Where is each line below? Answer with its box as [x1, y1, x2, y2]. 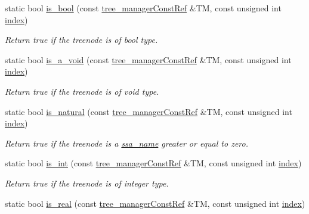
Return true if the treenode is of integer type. [5, 176, 169, 189]
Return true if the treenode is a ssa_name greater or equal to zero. [5, 137, 248, 149]
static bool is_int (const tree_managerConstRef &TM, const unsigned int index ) [5, 157, 302, 169]
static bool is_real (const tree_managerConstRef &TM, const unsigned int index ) [5, 197, 305, 209]
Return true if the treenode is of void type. [5, 85, 159, 97]
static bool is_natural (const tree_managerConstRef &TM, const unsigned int [5, 105, 292, 117]
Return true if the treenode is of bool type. [5, 33, 158, 46]
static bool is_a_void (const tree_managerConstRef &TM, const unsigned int [5, 53, 292, 66]
